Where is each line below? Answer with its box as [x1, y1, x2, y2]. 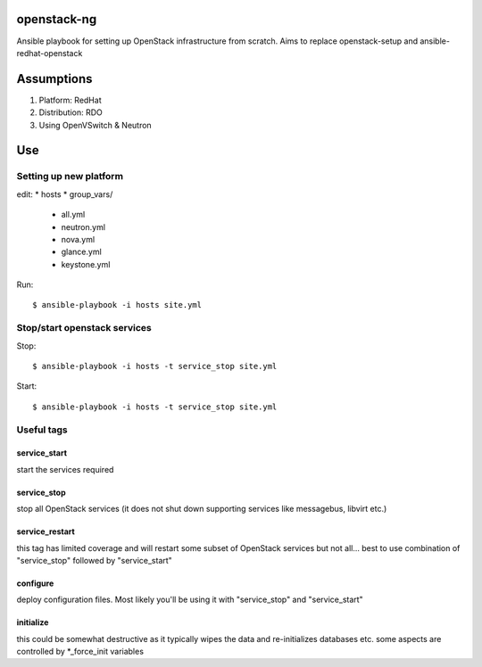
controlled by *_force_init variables [16, 646, 145, 657]
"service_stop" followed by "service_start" [16, 555, 173, 565]
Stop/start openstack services [16, 322, 152, 334]
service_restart [16, 526, 75, 537]
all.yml [61, 210, 86, 220]
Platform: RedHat [38, 95, 102, 105]
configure [16, 578, 54, 589]
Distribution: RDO [38, 107, 103, 118]
